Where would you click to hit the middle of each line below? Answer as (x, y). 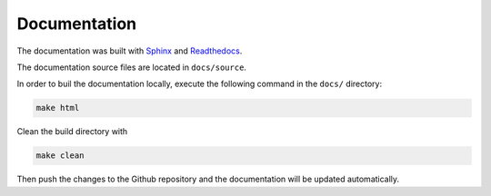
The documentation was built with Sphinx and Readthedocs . (130, 51)
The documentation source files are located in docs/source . (132, 67)
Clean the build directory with (72, 132)
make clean (60, 156)
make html (58, 108)
